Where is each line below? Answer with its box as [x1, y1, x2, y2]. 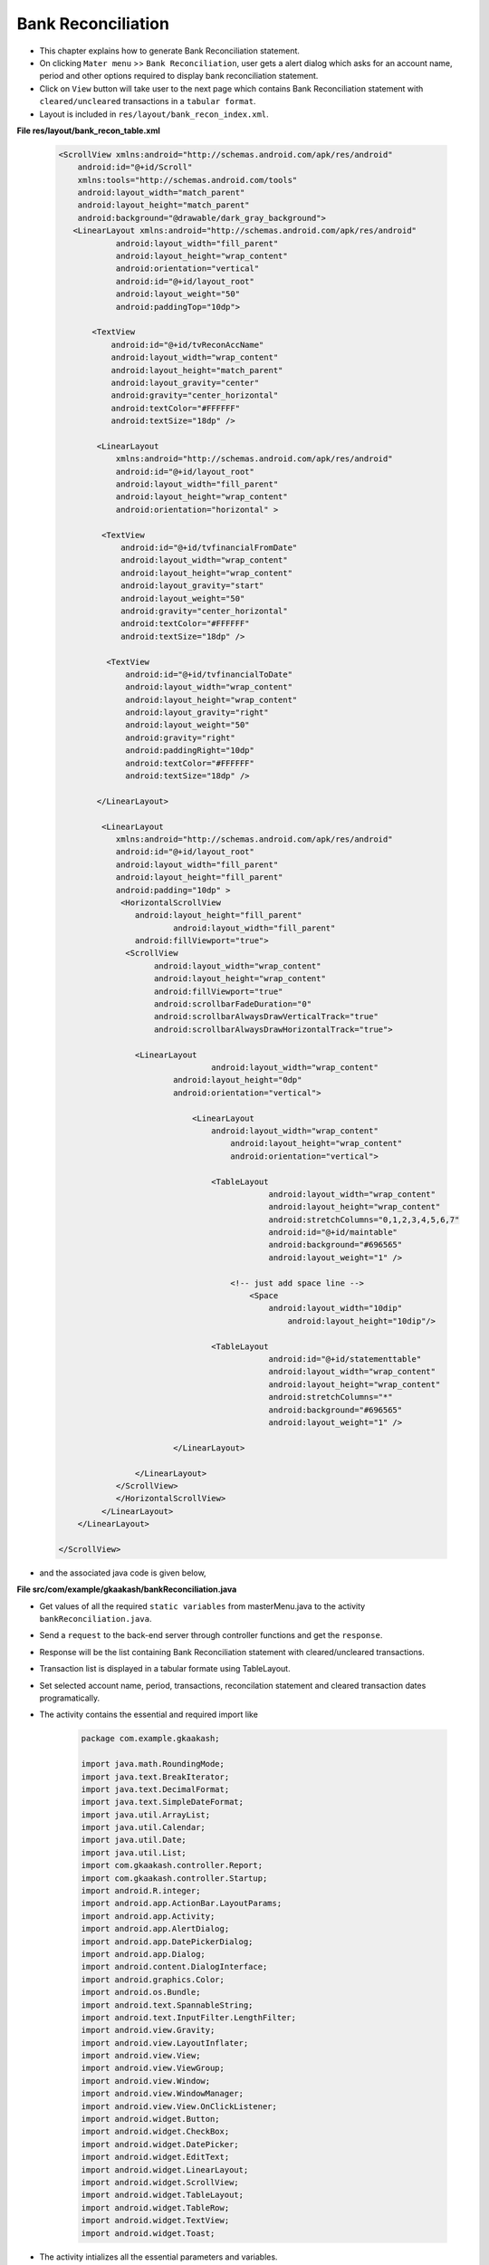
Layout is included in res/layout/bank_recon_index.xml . [39, 109, 269, 120]
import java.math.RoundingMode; [81, 1759, 225, 1769]
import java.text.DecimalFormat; [81, 1784, 230, 1794]
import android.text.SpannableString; [81, 2000, 254, 2010]
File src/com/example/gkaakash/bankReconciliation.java [16, 1584, 237, 1595]
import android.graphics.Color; [81, 1974, 225, 1984]
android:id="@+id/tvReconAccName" [110, 340, 264, 350]
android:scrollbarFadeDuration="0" [154, 999, 312, 1009]
